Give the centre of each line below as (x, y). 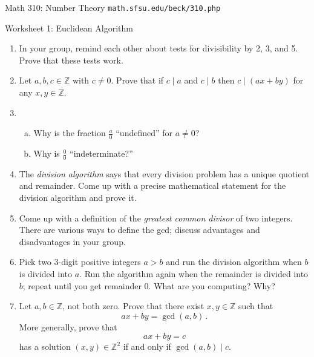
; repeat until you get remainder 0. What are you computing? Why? (149, 285)
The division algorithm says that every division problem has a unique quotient (164, 173)
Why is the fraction (70, 133)
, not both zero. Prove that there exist (133, 306)
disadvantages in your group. (72, 241)
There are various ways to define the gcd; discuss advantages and (139, 230)
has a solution (45, 346)
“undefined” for (144, 133)
